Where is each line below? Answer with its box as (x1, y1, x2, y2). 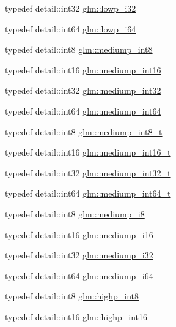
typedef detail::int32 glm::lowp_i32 (5, 2, 136, 14)
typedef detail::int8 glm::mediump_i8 (5, 207, 145, 220)
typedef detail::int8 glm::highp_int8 (5, 290, 139, 303)
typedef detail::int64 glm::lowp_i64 (5, 22, 136, 35)
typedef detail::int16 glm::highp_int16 (5, 310, 148, 323)
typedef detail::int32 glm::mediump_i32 (5, 249, 153, 261)
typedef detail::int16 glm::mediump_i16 (5, 228, 153, 241)
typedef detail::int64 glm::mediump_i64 (5, 269, 153, 282)
